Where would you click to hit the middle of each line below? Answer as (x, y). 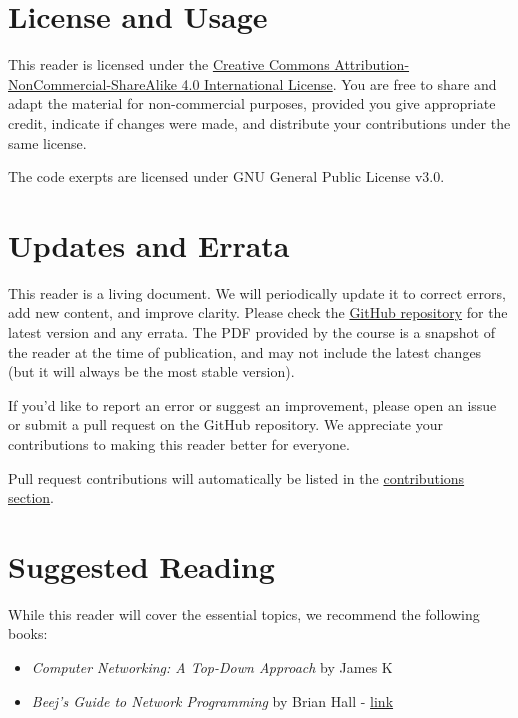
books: (28, 633)
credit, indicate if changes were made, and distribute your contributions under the (259, 122)
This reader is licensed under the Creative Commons (169, 64)
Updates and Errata (149, 244)
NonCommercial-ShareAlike (92, 83)
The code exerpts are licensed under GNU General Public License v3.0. (226, 176)
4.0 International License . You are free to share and (339, 83)
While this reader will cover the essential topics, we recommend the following (244, 613)
